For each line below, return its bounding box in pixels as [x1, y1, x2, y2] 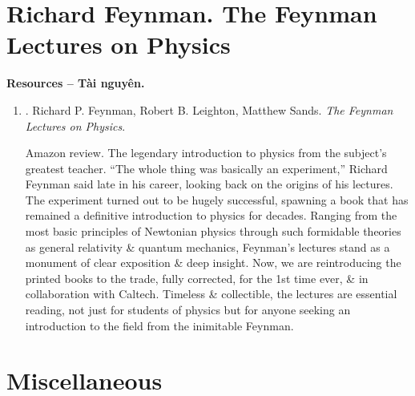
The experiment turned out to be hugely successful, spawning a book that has [25, 191, 409, 208]
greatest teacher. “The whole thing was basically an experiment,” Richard [25, 160, 388, 176]
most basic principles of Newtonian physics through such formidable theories [25, 223, 401, 240]
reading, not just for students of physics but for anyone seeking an [25, 301, 351, 318]
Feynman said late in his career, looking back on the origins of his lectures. [25, 176, 393, 192]
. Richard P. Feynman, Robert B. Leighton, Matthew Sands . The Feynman [25, 101, 393, 118]
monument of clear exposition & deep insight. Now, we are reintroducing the [25, 254, 401, 271]
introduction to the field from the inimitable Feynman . [25, 317, 294, 333]
